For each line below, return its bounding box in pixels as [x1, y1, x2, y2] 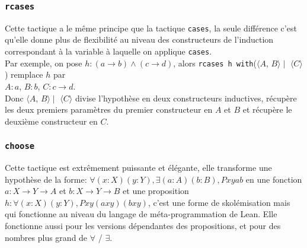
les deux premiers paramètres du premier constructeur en [5, 103, 213, 116]
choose [5, 141, 35, 151]
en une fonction [245, 173, 302, 185]
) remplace [5, 68, 43, 81]
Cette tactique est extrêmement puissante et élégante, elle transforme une [5, 161, 272, 174]
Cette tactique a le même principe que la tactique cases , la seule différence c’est [5, 21, 297, 34]
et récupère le [242, 103, 292, 116]
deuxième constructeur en [5, 115, 98, 127]
